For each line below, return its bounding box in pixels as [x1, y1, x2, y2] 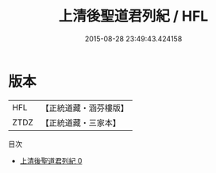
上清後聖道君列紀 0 [19, 156, 83, 165]
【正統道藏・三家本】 [40, 117, 121, 128]
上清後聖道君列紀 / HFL [58, 7, 209, 25]
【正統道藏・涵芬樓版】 [40, 102, 129, 113]
